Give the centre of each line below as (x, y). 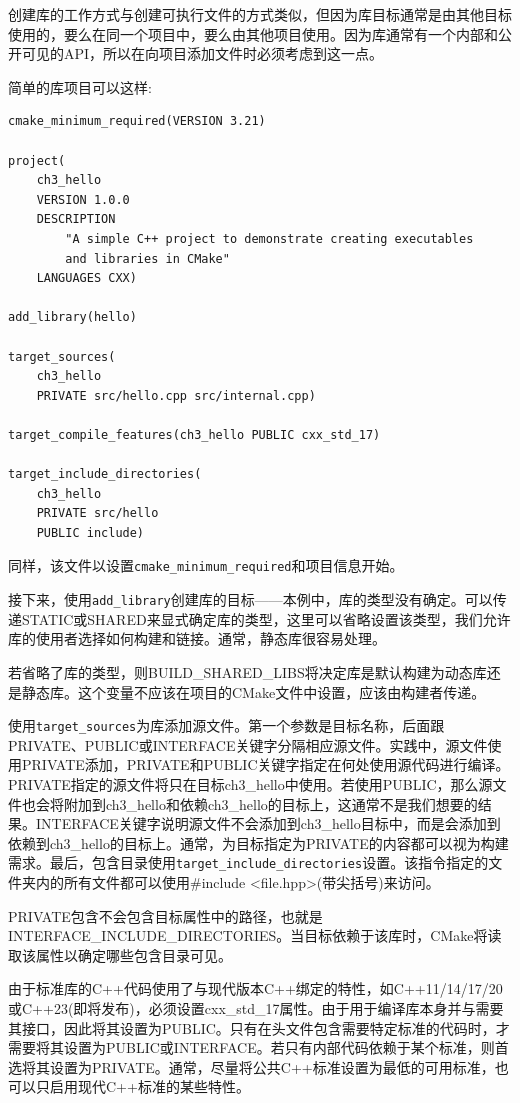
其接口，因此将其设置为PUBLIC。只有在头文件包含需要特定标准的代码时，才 (259, 1027)
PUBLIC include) (90, 532)
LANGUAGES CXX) (86, 278)
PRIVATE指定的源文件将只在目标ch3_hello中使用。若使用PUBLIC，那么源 (250, 783)
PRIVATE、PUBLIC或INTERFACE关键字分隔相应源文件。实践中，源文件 (248, 744)
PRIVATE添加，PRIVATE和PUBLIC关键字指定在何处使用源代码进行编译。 (265, 764)
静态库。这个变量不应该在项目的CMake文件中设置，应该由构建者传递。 (253, 691)
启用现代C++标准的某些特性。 (149, 1086)
